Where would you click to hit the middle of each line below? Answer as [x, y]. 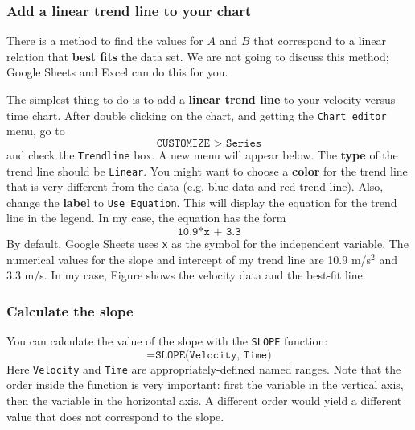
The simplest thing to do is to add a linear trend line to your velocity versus [201, 99]
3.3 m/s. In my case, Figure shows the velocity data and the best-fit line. [186, 275]
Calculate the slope [70, 310]
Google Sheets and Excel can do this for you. [117, 72]
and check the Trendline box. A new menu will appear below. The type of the [202, 154]
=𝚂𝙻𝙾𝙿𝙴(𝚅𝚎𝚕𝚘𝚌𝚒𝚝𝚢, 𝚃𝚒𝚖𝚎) [209, 355]
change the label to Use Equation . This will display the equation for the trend [202, 202]
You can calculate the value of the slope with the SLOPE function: [167, 341]
